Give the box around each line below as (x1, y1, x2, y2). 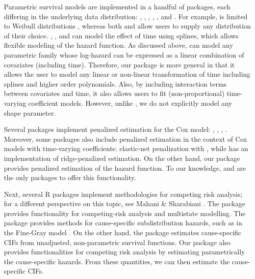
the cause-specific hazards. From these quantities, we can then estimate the (4, 256, 230, 266)
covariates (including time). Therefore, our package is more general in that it (4, 59, 235, 69)
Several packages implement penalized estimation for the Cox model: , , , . (4, 124, 228, 134)
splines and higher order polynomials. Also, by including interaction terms (4, 78, 227, 89)
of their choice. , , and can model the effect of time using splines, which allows (4, 30, 239, 40)
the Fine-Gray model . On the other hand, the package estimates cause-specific (4, 227, 242, 238)
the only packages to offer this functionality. (4, 172, 136, 183)
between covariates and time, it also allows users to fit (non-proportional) (4, 88, 225, 98)
